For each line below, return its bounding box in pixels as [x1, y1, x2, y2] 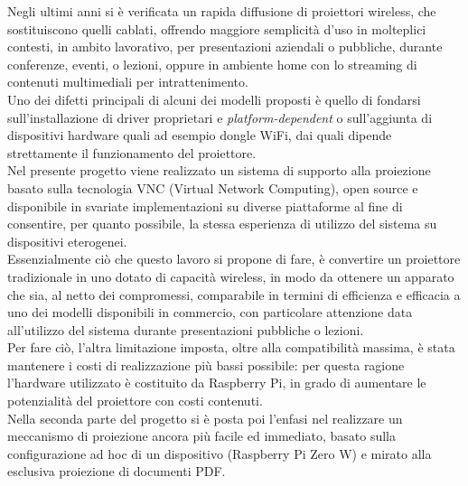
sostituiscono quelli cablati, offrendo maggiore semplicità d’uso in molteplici [7, 19, 426, 38]
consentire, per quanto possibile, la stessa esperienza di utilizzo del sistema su [7, 214, 437, 233]
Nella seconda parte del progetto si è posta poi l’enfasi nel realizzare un [7, 408, 403, 427]
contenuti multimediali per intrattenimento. [7, 72, 248, 91]
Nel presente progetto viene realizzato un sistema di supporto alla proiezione [7, 161, 431, 180]
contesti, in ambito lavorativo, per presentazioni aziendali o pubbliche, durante [7, 37, 443, 56]
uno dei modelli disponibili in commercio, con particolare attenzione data [7, 303, 413, 322]
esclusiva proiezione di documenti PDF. [7, 462, 226, 481]
